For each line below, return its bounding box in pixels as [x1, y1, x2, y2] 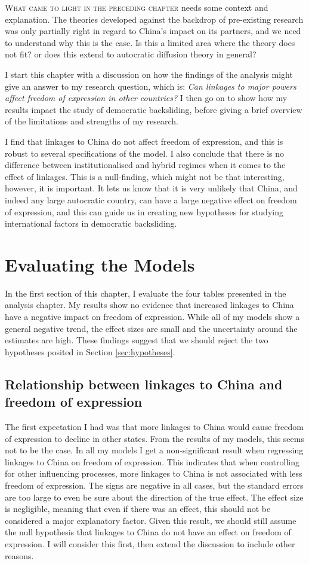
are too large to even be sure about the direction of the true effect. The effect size [5, 490, 304, 503]
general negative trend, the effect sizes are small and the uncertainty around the [5, 322, 298, 334]
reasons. [5, 549, 34, 562]
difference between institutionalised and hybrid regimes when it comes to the [5, 158, 286, 171]
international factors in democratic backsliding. [5, 217, 177, 230]
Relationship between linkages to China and [5, 374, 283, 393]
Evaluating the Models [5, 252, 195, 276]
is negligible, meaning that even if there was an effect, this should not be [5, 502, 271, 515]
